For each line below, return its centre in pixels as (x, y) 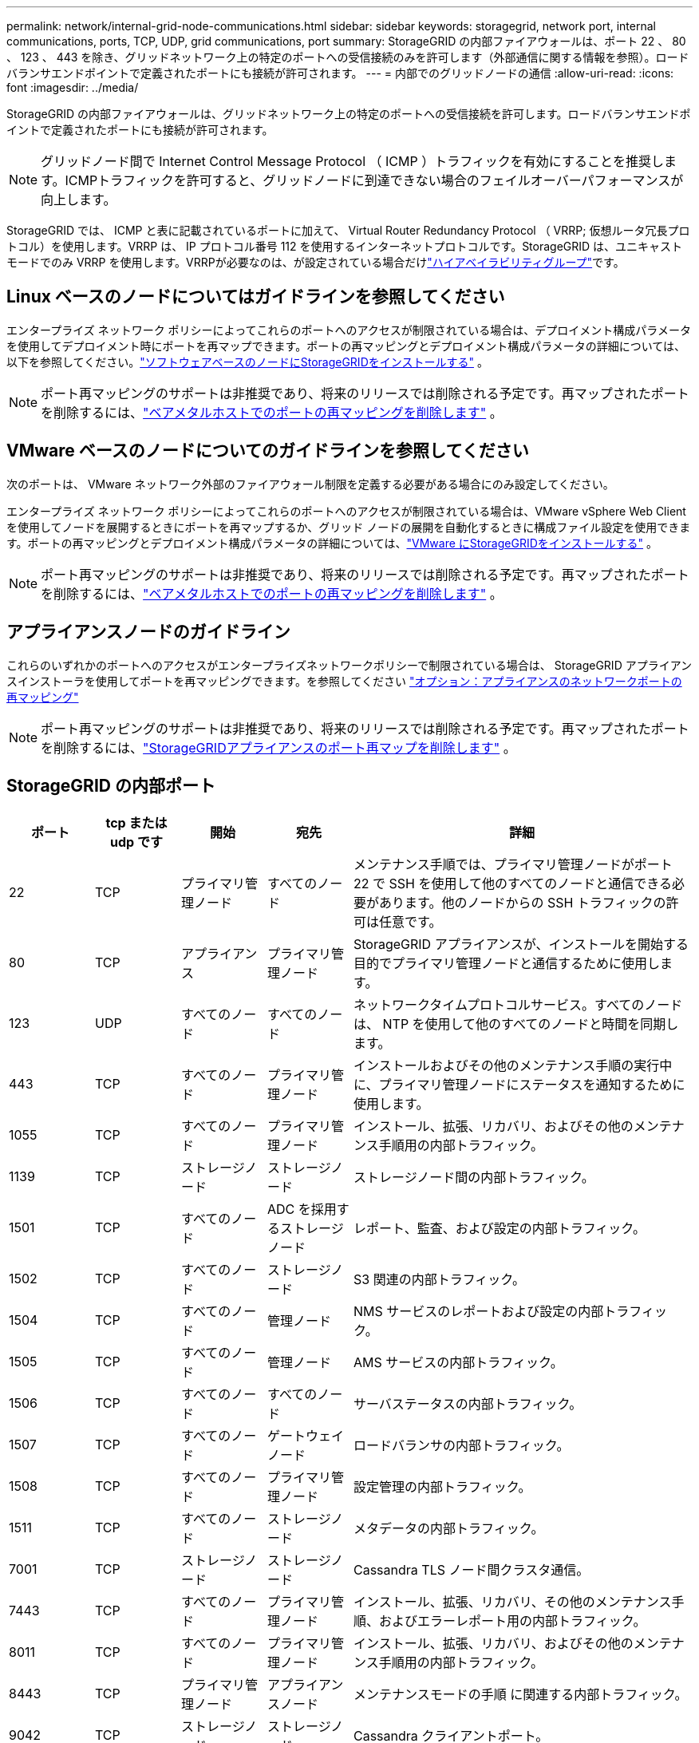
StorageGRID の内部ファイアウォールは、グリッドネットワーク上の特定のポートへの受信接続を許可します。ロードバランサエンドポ (349, 114)
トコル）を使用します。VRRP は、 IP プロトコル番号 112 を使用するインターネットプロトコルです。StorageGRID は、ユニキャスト (345, 246)
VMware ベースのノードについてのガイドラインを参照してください (268, 451)
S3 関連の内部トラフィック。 (440, 1280)
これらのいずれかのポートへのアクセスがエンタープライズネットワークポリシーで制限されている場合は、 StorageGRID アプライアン (349, 665)
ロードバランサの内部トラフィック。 (462, 1446)
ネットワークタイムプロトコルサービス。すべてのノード (518, 1005)
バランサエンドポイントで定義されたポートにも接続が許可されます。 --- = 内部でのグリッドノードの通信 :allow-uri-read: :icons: (340, 73)
